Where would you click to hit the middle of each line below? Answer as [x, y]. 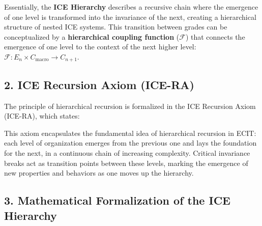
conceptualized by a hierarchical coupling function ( [92, 36]
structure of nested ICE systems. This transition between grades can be [116, 27]
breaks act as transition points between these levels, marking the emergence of [126, 163]
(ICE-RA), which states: [42, 116]
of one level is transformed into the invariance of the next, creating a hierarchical [130, 17]
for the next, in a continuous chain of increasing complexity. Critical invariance [127, 153]
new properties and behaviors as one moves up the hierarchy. [99, 173]
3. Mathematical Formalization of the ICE [117, 200]
